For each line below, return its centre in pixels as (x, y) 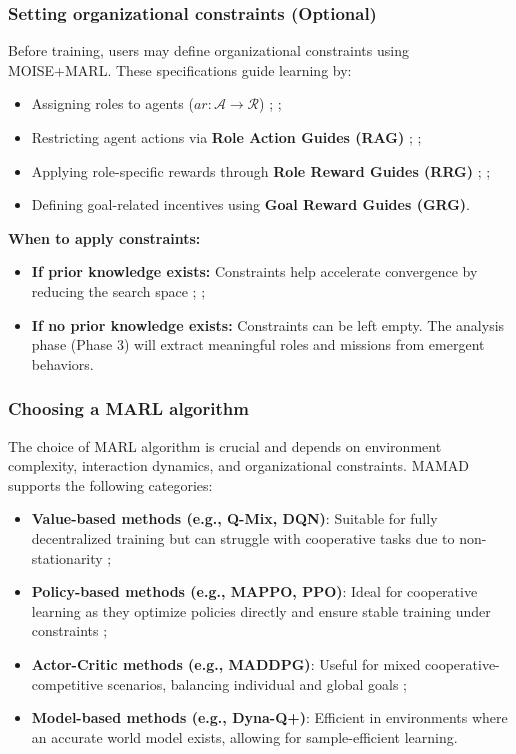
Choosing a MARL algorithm (128, 408)
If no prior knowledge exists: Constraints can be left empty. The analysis (268, 324)
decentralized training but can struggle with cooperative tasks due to (243, 537)
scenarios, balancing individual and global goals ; (257, 683)
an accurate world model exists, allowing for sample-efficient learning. (244, 736)
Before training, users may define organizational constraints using (208, 50)
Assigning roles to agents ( (112, 103)
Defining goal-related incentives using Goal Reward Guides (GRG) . (251, 204)
